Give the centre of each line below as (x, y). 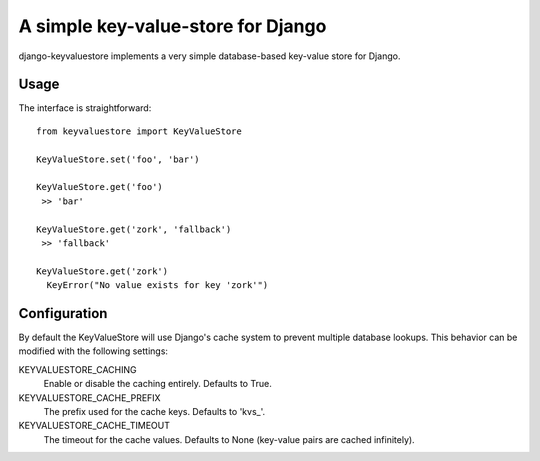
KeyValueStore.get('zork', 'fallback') (134, 229)
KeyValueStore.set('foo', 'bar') (118, 159)
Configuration (63, 313)
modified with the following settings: (93, 351)
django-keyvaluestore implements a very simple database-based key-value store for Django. (209, 56)
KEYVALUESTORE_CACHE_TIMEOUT (94, 426)
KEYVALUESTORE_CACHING (77, 369)
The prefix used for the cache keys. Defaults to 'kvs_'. (154, 411)
